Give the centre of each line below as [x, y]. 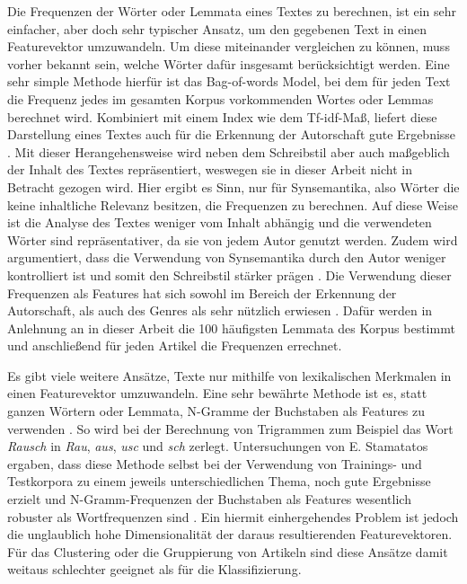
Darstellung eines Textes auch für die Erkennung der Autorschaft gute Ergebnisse [232, 134]
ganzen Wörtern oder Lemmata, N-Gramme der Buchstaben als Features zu [216, 411]
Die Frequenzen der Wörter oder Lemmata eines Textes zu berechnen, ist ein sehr [232, 11]
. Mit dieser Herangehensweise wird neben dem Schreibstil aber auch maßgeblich [229, 151]
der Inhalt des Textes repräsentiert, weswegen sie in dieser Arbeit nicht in [210, 169]
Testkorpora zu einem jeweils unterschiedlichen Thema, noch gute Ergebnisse [219, 481]
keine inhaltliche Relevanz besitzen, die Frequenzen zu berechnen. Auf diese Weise [233, 204]
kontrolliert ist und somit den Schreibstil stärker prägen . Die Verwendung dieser [229, 274]
